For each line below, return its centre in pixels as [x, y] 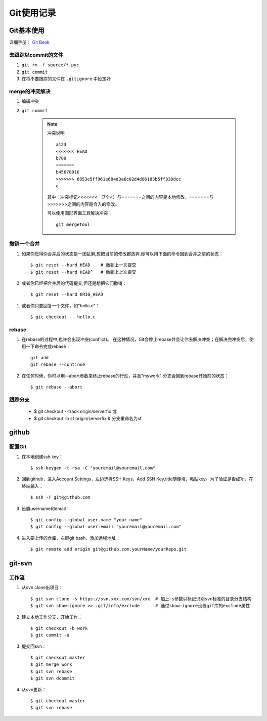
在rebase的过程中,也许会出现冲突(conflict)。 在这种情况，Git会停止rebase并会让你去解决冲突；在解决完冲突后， [135, 339]
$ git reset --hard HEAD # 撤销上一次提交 [83, 265]
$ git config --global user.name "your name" [87, 520]
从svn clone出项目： [42, 588]
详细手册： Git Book [29, 42]
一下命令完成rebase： [48, 346]
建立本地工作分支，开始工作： [52, 617]
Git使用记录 [33, 13]
